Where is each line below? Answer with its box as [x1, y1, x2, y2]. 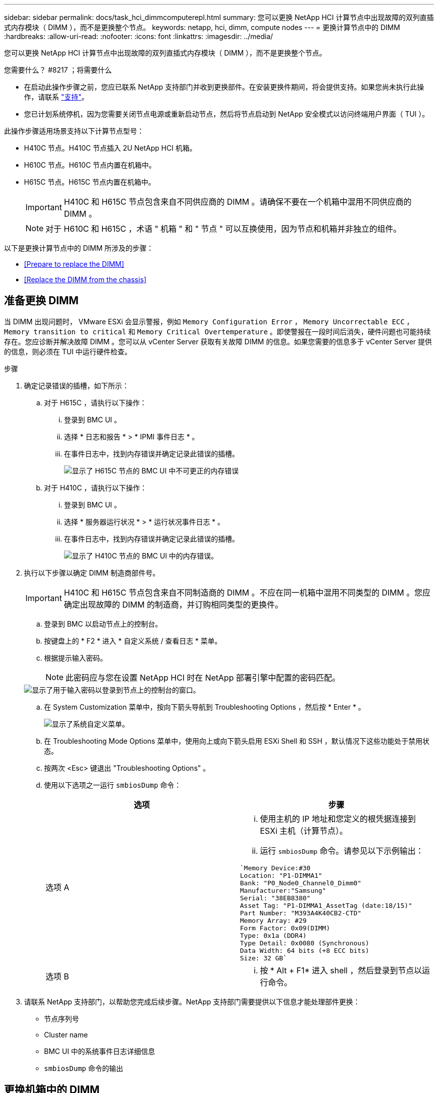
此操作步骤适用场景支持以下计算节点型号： [4, 127, 144, 135]
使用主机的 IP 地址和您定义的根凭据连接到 [260, 813, 416, 824]
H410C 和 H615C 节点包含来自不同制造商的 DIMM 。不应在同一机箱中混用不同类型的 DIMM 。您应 [63, 587, 430, 598]
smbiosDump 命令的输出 [44, 1063, 123, 1072]
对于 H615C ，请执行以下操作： [44, 398, 147, 407]
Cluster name [44, 1030, 88, 1039]
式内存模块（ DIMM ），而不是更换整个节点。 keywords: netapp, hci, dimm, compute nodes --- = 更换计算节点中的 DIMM [4, 23, 400, 32]
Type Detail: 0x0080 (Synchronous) [240, 939, 369, 947]
